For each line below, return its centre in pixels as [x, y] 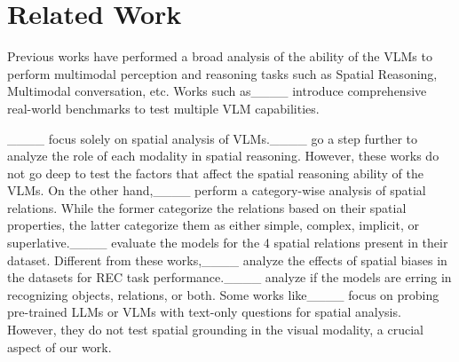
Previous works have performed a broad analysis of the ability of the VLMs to [220, 56]
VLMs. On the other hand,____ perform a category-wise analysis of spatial [217, 190]
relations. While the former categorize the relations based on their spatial [207, 207]
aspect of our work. [59, 346]
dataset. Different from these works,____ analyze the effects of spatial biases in [227, 260]
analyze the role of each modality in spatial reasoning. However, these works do [223, 156]
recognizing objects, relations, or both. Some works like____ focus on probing [223, 294]
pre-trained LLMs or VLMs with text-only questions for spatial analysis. [204, 312]
